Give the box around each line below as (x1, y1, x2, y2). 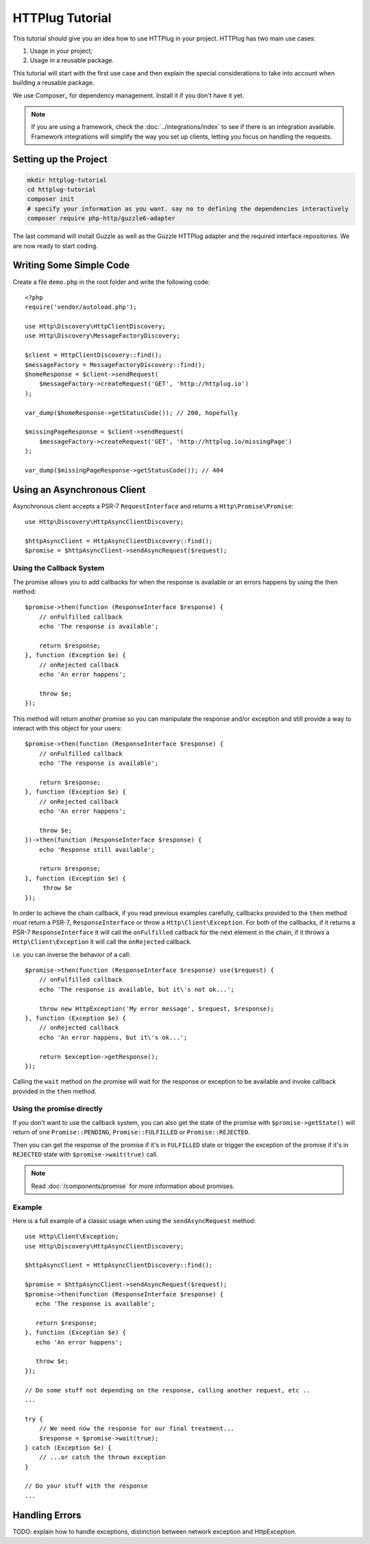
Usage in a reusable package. (29, 56, 114, 64)
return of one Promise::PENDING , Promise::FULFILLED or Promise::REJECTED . (12, 1128, 250, 1137)
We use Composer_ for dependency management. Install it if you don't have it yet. (12, 91, 245, 99)
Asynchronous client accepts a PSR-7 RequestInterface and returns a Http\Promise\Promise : (12, 501, 294, 510)
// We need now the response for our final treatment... (38, 1425, 234, 1433)
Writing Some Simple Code (12, 259, 130, 271)
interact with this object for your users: (12, 724, 123, 733)
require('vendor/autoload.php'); (25, 303, 137, 311)
